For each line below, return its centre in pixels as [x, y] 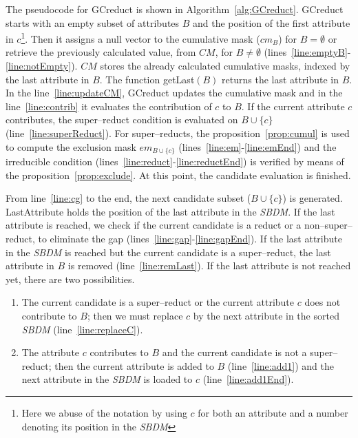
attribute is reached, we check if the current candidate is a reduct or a [154, 225]
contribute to [49, 315]
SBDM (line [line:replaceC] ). [82, 329]
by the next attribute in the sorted [266, 315]
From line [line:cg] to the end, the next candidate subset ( [128, 198]
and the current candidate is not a [234, 352]
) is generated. [313, 198]
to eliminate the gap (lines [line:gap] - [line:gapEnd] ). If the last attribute [190, 239]
